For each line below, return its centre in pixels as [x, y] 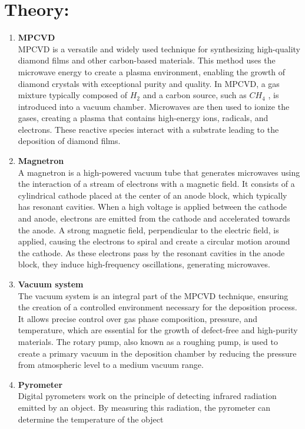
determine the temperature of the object [91, 419]
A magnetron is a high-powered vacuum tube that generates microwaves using [159, 172]
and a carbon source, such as [195, 95]
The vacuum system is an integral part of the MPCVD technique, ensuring [153, 295]
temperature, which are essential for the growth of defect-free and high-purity [158, 330]
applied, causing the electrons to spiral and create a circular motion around [154, 241]
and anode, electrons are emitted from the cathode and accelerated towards [154, 218]
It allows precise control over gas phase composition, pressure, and [138, 318]
